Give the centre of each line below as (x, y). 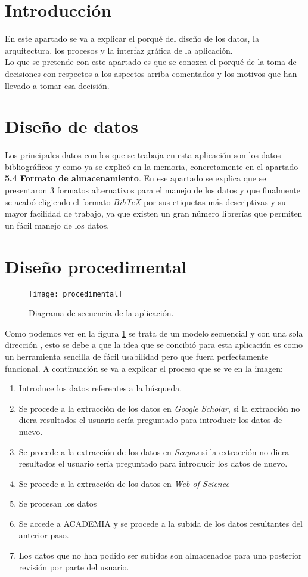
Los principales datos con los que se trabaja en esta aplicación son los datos (143, 155)
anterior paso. (44, 535)
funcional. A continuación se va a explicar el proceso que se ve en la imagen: (144, 368)
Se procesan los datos (58, 503)
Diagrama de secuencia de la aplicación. (101, 313)
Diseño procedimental (96, 266)
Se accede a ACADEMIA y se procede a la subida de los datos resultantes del (161, 523)
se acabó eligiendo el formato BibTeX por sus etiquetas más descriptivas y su (145, 201)
